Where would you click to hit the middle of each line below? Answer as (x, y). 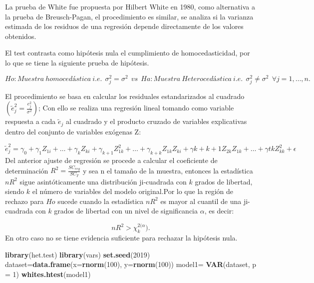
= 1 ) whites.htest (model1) (48, 274)
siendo (15, 191)
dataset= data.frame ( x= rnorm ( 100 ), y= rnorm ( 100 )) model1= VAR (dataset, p (131, 264)
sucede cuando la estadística (101, 201)
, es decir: (219, 211)
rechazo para (24, 201)
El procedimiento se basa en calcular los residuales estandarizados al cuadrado (125, 96)
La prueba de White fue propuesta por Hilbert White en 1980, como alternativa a (130, 6)
